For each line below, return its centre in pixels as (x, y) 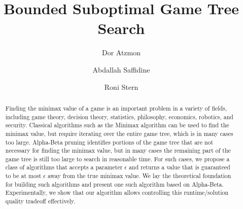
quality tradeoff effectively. (40, 201)
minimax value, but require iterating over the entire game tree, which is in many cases (119, 133)
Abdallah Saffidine (121, 69)
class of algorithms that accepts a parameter (64, 167)
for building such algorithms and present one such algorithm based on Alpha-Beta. (114, 184)
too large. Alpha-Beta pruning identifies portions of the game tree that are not (109, 142)
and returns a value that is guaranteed (180, 167)
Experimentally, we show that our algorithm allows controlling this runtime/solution (117, 193)
